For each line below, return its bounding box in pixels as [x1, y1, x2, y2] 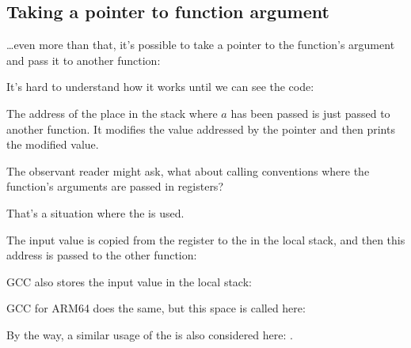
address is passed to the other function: [6, 247, 197, 263]
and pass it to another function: [6, 51, 161, 68]
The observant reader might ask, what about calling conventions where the [6, 162, 370, 179]
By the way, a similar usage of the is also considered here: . [6, 326, 293, 342]
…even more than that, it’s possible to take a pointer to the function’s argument [6, 36, 395, 53]
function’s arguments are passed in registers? [6, 178, 223, 195]
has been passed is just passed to [230, 104, 390, 121]
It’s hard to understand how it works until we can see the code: [6, 78, 314, 95]
